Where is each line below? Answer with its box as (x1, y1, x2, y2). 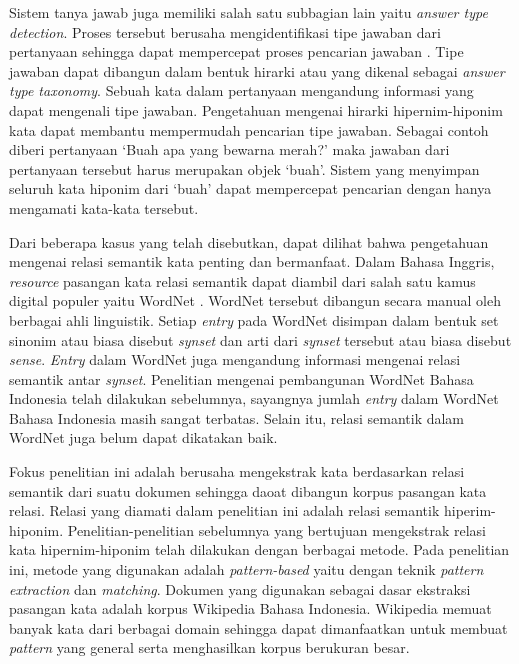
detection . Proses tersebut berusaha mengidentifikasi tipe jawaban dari (9, 21, 441, 42)
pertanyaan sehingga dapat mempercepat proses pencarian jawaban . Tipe (9, 41, 464, 62)
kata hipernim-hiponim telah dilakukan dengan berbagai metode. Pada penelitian (9, 539, 510, 560)
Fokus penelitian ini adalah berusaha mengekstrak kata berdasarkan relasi (9, 461, 465, 482)
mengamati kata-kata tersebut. (9, 197, 199, 218)
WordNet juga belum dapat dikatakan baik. (9, 427, 278, 448)
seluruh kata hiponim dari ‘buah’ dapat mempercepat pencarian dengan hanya (9, 178, 492, 199)
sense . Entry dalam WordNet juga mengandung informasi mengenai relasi (9, 349, 461, 370)
